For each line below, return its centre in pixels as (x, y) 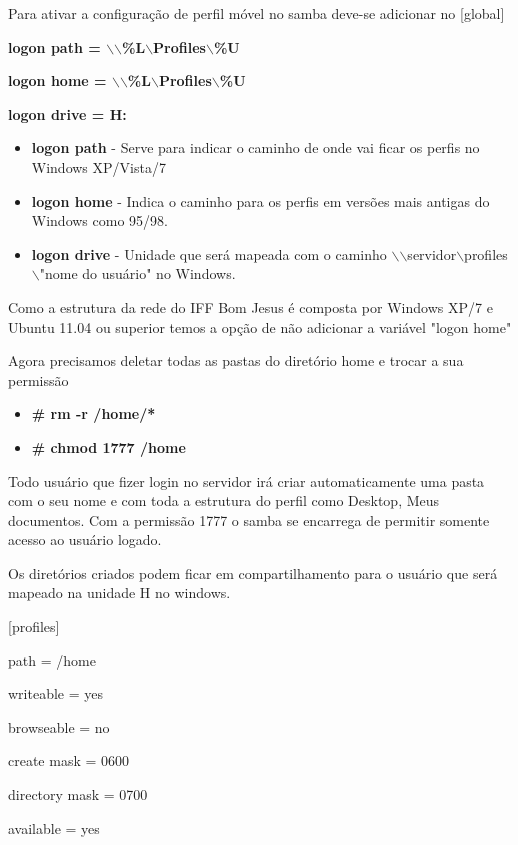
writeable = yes (55, 693)
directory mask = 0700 (78, 794)
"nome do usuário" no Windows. (137, 273)
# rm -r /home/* (93, 413)
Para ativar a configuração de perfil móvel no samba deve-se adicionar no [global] (256, 13)
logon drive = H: (67, 113)
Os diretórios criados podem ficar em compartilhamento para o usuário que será (253, 572)
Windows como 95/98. (99, 220)
